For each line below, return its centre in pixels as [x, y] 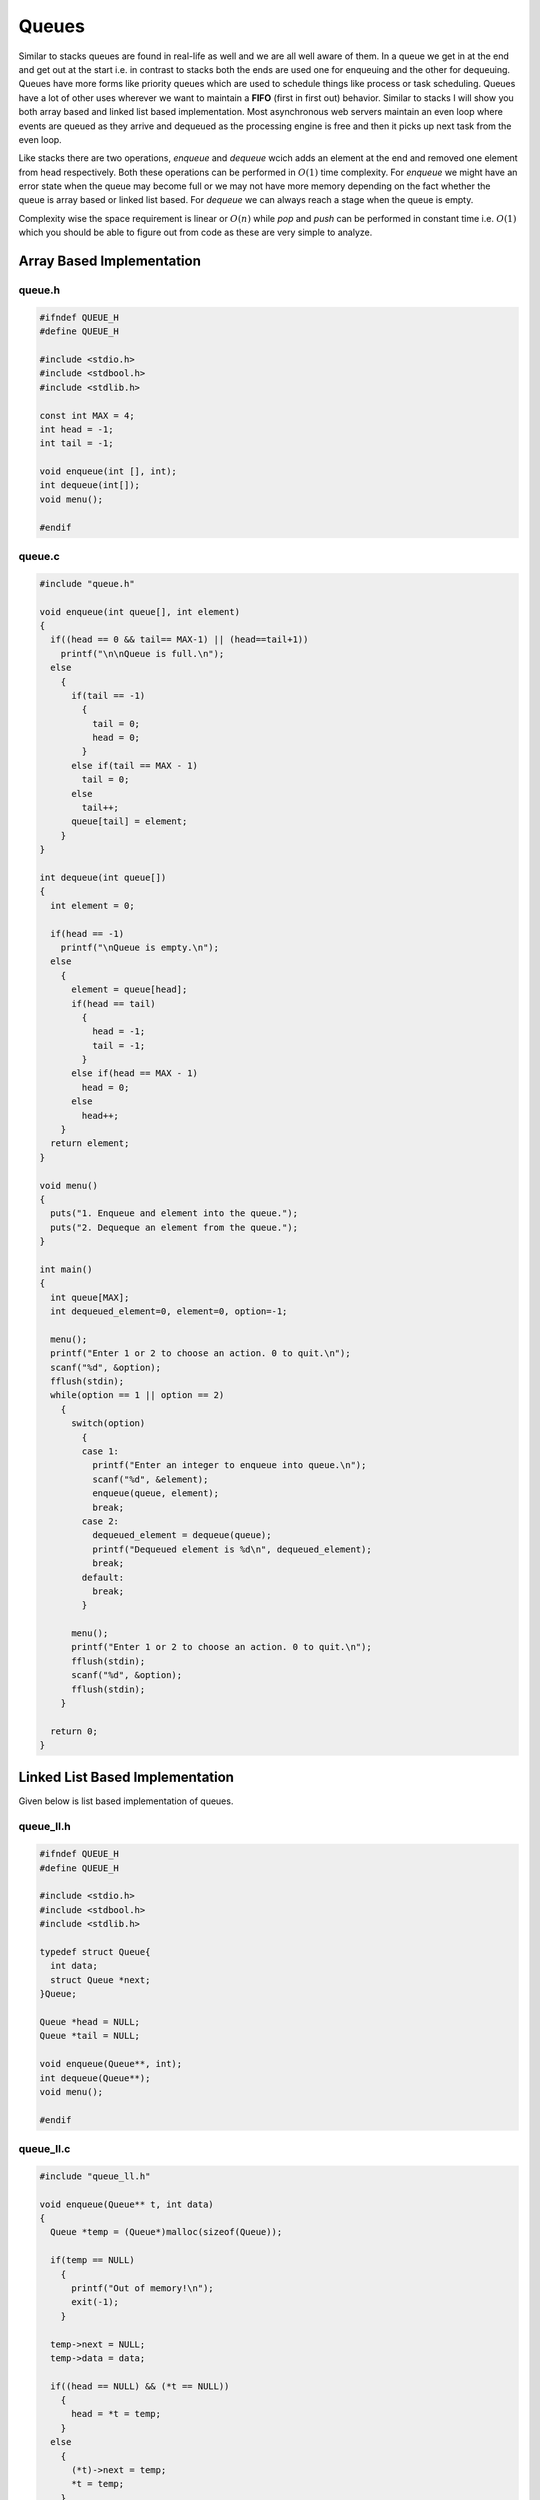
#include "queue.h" [87, 583]
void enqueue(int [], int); [108, 471]
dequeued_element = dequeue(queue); [181, 1535]
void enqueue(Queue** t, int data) [126, 2204]
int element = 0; [92, 905]
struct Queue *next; [100, 1979]
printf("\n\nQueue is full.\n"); [142, 653]
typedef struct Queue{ [95, 1951]
